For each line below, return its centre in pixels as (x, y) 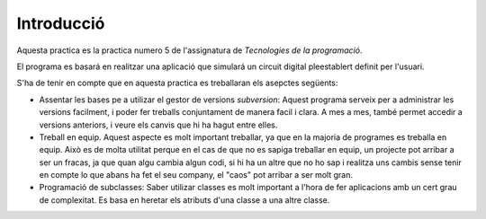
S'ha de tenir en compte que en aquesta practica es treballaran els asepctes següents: (177, 83)
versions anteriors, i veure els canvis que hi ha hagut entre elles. (158, 125)
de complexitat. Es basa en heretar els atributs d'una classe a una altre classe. (184, 200)
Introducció (61, 23)
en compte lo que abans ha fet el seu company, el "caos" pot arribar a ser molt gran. (196, 175)
